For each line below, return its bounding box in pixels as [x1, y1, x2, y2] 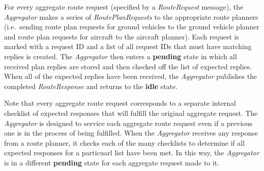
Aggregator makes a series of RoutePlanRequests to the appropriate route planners [4, 11, 258, 22]
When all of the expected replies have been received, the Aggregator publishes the [4, 71, 257, 81]
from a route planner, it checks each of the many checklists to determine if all [4, 137, 245, 148]
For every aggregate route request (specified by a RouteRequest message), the [4, 2, 243, 12]
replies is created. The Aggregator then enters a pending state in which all [4, 51, 237, 61]
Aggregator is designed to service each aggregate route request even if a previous [4, 117, 253, 128]
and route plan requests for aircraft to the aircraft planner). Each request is [4, 31, 239, 41]
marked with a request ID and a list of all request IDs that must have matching [4, 41, 252, 52]
